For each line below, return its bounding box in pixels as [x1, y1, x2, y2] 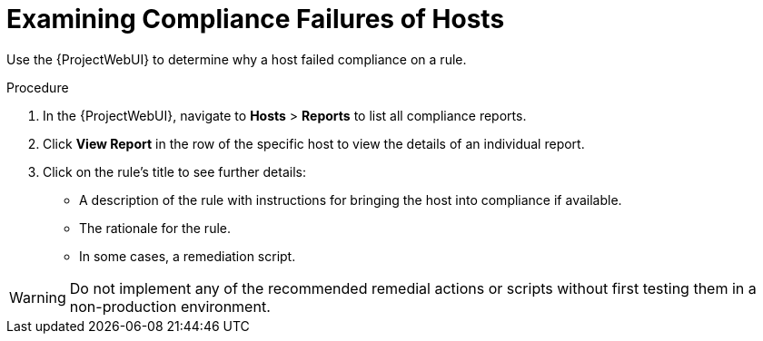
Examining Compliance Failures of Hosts [6, 4, 505, 34]
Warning [9, 287, 66, 307]
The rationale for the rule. [79, 219, 232, 236]
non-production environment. [69, 297, 271, 316]
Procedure [6, 79, 69, 95]
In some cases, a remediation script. [79, 248, 296, 264]
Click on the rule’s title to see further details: [43, 163, 306, 180]
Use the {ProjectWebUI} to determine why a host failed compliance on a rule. [6, 51, 467, 67]
